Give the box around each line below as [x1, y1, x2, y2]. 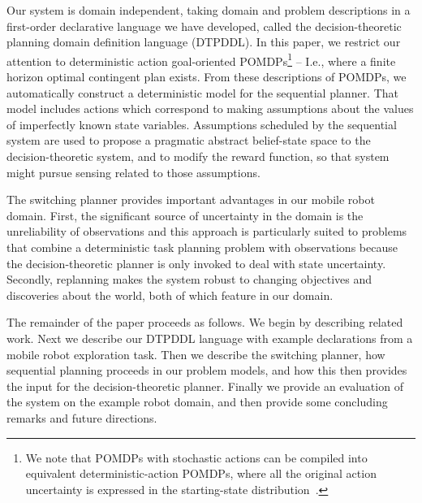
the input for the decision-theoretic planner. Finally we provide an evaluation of [6, 377, 403, 394]
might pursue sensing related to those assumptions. [6, 163, 261, 180]
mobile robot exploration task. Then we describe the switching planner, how [6, 345, 385, 362]
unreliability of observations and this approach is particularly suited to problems [6, 223, 407, 240]
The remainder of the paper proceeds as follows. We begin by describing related [6, 314, 403, 331]
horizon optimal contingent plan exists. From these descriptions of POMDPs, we [6, 68, 407, 85]
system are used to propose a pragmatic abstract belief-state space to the [6, 132, 371, 149]
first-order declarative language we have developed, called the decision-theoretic [6, 17, 402, 34]
